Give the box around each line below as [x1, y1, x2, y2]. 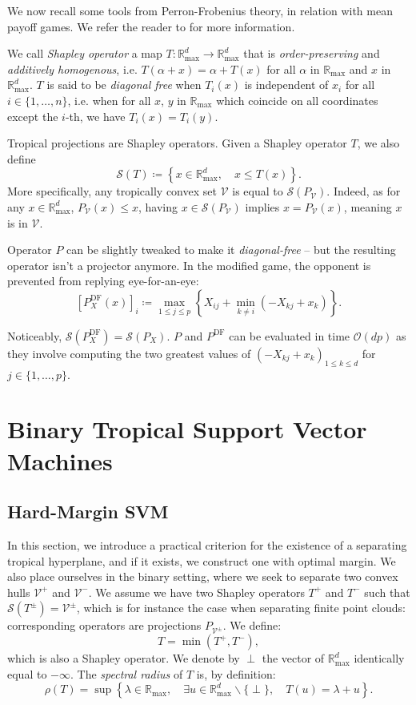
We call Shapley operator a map [7, 45, 162, 62]
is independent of [244, 76, 329, 93]
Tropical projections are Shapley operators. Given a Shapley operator [7, 135, 347, 151]
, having [138, 198, 178, 215]
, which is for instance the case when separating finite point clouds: [76, 599, 406, 616]
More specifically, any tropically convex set [7, 183, 217, 199]
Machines [7, 444, 113, 477]
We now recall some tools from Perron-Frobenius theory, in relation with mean [7, 2, 393, 18]
